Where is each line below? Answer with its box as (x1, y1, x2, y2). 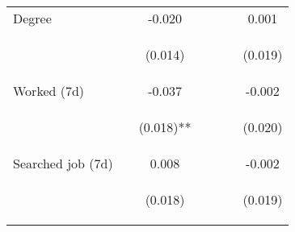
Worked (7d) (13, 81, 85, 100)
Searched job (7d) (13, 154, 113, 172)
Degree (13, 9, 52, 27)
